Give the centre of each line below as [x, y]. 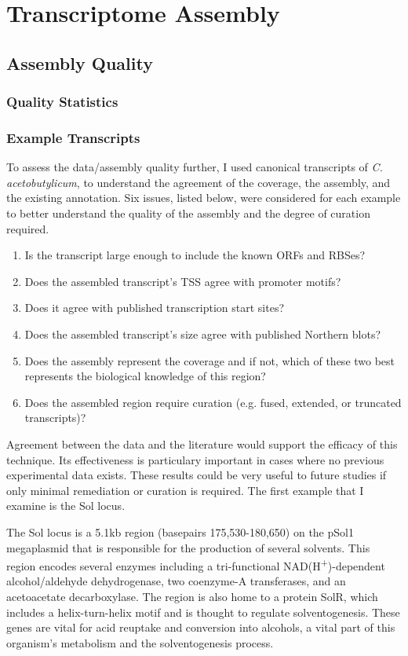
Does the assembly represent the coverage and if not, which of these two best [210, 360]
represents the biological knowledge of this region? [145, 376]
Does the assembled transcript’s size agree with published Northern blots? [203, 333]
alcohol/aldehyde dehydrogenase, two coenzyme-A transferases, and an [176, 581]
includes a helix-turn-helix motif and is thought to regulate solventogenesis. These [203, 612]
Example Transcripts [73, 137]
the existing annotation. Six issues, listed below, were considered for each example [204, 198]
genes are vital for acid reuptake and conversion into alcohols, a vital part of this [201, 627]
